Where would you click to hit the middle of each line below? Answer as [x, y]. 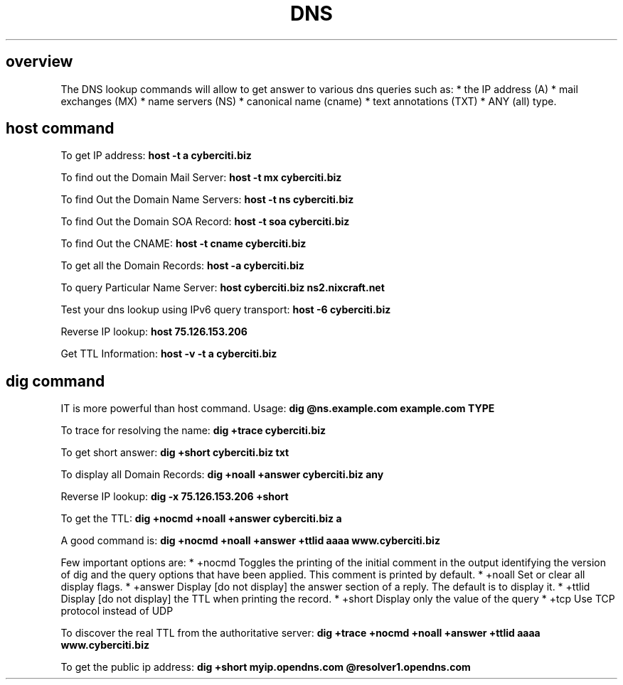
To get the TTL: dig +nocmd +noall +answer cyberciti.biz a [201, 519]
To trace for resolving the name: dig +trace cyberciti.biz [193, 431]
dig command [55, 381]
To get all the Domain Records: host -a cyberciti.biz [182, 266]
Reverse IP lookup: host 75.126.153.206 [154, 332]
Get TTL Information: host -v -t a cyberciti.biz [169, 354]
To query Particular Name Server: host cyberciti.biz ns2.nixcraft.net [223, 288]
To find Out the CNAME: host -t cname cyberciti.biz [183, 244]
